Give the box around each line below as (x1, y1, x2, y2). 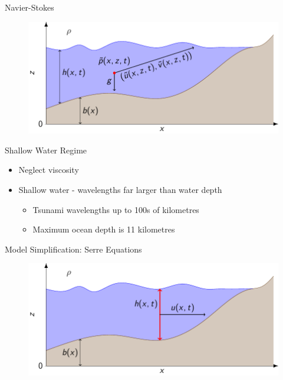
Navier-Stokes (5, 1, 54, 13)
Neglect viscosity (18, 163, 79, 176)
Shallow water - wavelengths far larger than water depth (18, 184, 222, 196)
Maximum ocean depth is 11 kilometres (32, 223, 175, 235)
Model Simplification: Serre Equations (5, 243, 142, 255)
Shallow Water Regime (5, 143, 87, 156)
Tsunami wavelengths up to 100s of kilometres (32, 203, 199, 215)
